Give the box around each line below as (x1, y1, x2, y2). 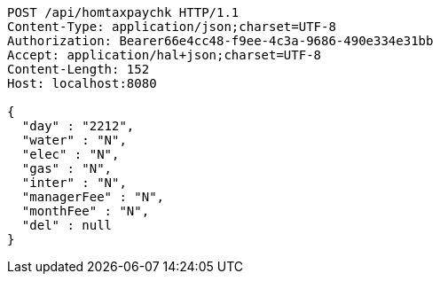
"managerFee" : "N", (21, 190, 165, 204)
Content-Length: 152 (7, 62, 150, 76)
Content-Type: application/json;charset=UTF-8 (7, 20, 336, 34)
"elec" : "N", (21, 147, 120, 161)
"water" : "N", (21, 133, 127, 147)
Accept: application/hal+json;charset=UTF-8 (7, 48, 322, 62)
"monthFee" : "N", (21, 204, 150, 218)
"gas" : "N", (21, 161, 113, 176)
